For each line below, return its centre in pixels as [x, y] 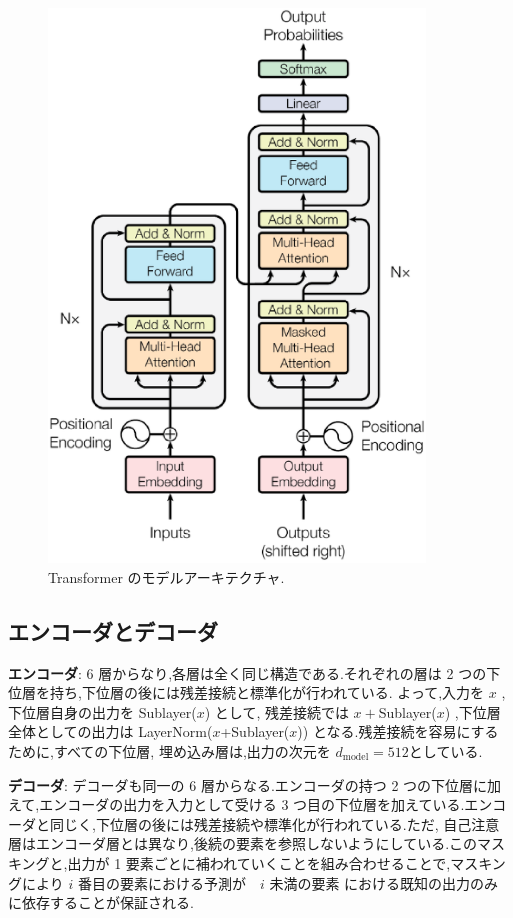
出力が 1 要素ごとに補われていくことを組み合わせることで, [259, 862]
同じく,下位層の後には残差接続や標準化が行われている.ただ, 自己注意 [274, 823]
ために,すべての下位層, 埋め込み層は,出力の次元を [169, 751]
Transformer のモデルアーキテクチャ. [166, 576]
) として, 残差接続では [276, 711]
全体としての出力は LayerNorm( [110, 731]
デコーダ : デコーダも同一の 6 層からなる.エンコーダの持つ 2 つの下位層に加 [255, 784]
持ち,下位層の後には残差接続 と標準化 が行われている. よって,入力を [267, 692]
